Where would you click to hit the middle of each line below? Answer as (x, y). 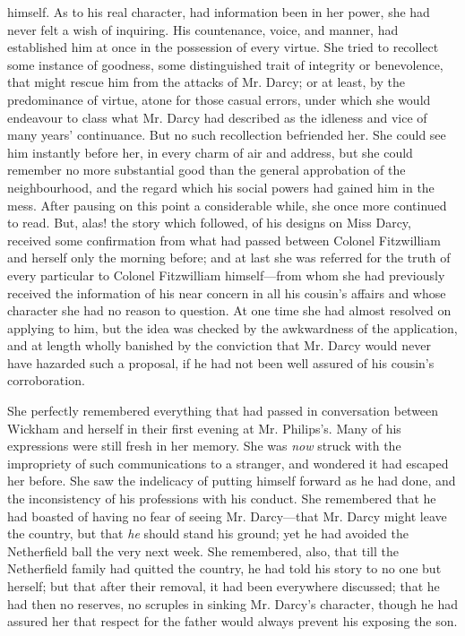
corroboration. (46, 380)
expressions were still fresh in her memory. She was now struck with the (204, 446)
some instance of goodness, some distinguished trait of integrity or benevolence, (225, 64)
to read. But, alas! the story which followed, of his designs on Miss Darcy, (209, 223)
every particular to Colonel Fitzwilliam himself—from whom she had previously (226, 275)
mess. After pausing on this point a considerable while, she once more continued (227, 205)
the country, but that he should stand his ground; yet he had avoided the (208, 533)
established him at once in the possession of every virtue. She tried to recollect (223, 47)
